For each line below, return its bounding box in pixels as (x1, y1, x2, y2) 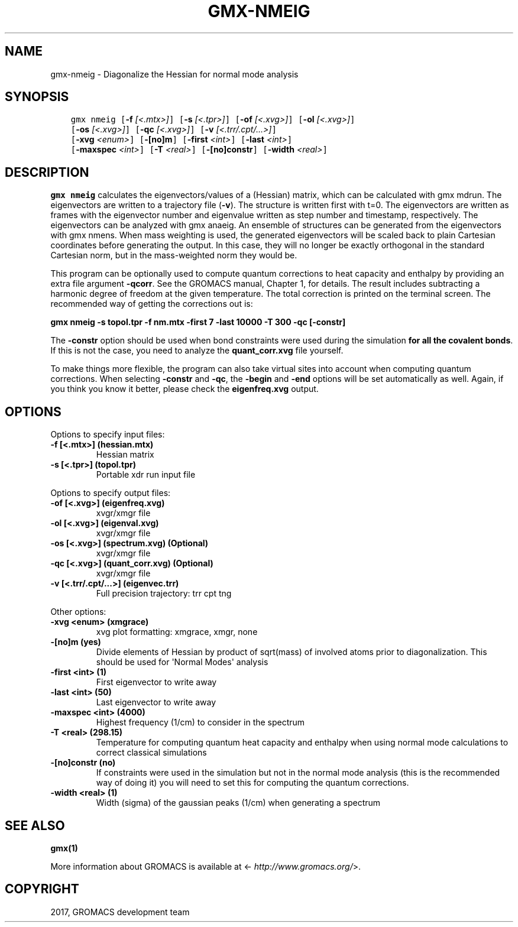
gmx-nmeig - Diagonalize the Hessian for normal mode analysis (50, 69, 299, 79)
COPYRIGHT (5, 881, 79, 897)
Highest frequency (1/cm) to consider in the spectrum (96, 717, 305, 728)
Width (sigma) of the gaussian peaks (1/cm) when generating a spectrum (96, 798, 381, 808)
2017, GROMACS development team (50, 906, 190, 917)
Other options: (50, 607, 106, 617)
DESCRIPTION (5, 164, 89, 180)
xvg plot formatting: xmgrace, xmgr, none (96, 627, 258, 637)
